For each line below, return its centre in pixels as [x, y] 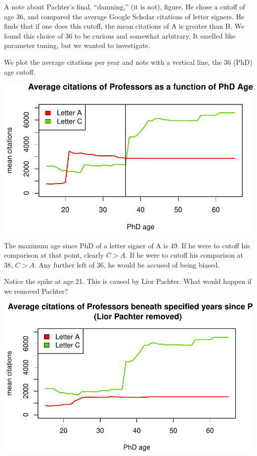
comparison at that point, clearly [54, 255]
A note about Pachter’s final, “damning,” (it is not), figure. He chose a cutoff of [125, 6]
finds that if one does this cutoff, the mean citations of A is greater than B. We [124, 26]
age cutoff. [20, 71]
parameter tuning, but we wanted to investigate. [77, 45]
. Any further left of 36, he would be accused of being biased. [127, 264]
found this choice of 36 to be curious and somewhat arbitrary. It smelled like [120, 35]
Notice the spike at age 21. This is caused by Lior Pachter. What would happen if [128, 281]
